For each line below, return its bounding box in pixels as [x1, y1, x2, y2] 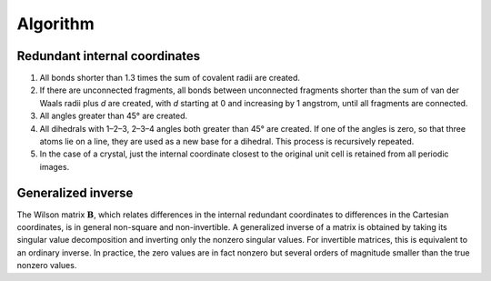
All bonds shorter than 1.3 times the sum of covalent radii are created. [39, 73, 300, 84]
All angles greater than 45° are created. [39, 110, 188, 122]
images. [39, 161, 70, 172]
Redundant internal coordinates [16, 48, 201, 64]
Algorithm [16, 14, 95, 34]
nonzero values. [16, 260, 77, 271]
